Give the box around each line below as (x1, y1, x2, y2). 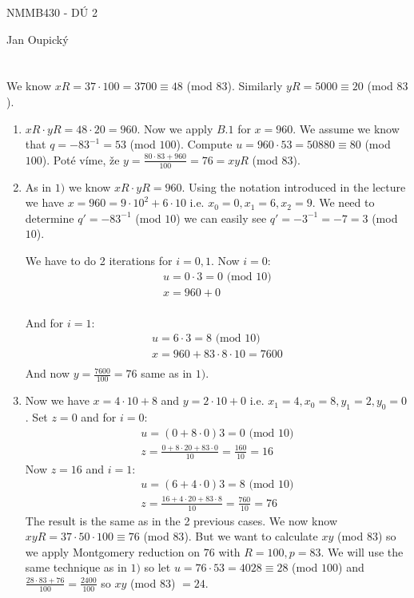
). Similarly (227, 77, 283, 94)
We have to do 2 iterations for (25, 251, 173, 268)
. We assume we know (293, 120, 400, 137)
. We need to (312, 194, 375, 211)
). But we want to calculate (184, 528, 318, 545)
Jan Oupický (6, 30, 69, 47)
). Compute (176, 136, 233, 152)
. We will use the (320, 543, 404, 560)
